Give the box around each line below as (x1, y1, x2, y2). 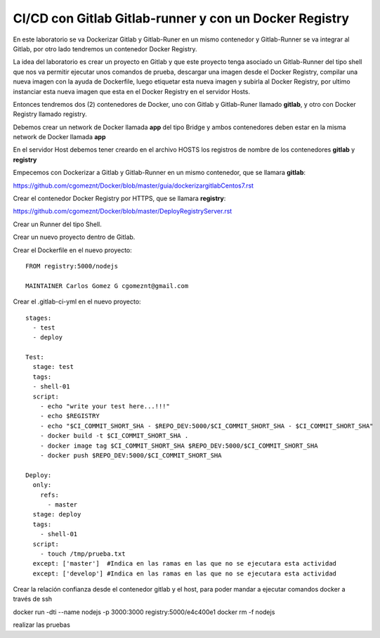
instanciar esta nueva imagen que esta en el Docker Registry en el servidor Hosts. (13, 87, 251, 96)
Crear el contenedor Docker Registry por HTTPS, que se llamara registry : (13, 194, 226, 203)
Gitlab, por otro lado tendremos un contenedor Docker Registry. (13, 44, 197, 53)
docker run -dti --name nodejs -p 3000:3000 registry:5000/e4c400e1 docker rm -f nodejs (13, 608, 275, 616)
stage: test (32, 363, 74, 371)
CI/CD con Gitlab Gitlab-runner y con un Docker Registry (13, 11, 350, 26)
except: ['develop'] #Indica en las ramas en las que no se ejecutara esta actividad (32, 569, 337, 578)
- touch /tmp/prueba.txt (39, 549, 126, 558)
